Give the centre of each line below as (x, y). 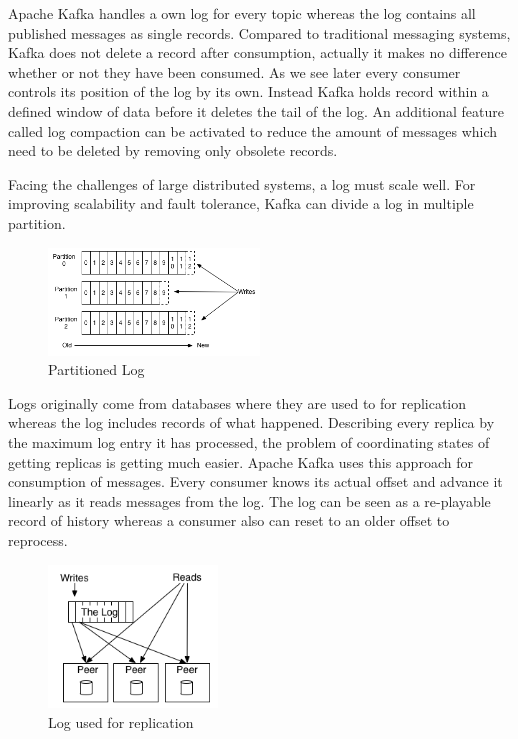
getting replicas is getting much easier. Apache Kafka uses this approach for (240, 461)
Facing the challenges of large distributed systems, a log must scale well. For (242, 183)
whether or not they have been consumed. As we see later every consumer (234, 71)
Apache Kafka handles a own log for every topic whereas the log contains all (242, 13)
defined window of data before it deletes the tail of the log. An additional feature (256, 110)
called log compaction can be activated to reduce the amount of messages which (253, 130)
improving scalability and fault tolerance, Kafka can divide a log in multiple (241, 203)
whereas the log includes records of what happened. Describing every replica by (251, 422)
